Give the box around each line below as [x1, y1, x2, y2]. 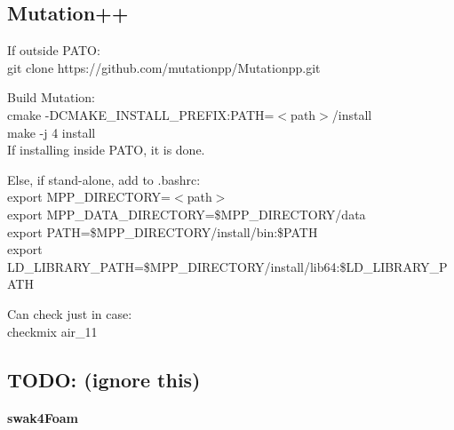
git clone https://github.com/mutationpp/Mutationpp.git [7, 58, 321, 76]
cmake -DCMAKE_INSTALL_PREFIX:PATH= [7, 105, 275, 123]
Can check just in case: [7, 304, 132, 322]
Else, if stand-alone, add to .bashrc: [7, 170, 201, 188]
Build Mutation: [7, 88, 96, 107]
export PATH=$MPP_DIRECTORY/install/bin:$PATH [7, 222, 318, 241]
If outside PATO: [7, 41, 100, 60]
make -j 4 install [7, 123, 96, 141]
